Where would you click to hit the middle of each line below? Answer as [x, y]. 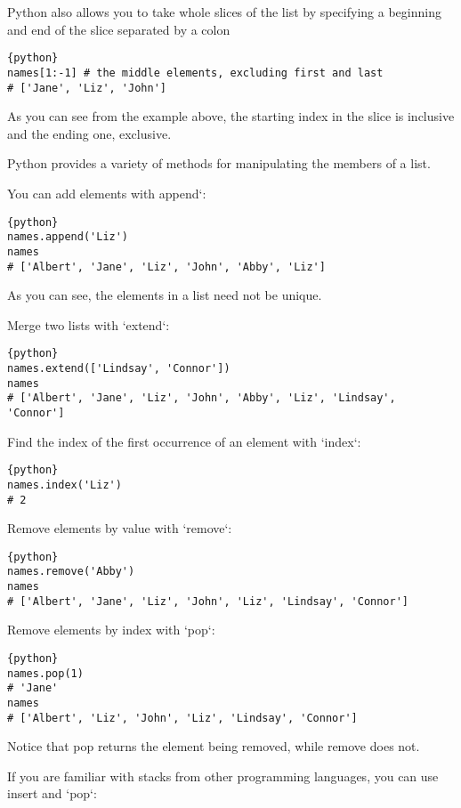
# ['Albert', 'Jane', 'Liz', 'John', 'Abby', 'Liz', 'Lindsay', [202, 398]
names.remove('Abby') [71, 572]
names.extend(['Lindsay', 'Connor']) [119, 368]
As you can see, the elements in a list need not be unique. [165, 295]
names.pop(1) [45, 673]
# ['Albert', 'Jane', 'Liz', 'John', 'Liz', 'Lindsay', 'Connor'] [208, 601]
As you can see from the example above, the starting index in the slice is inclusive [231, 116]
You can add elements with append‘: [107, 193]
